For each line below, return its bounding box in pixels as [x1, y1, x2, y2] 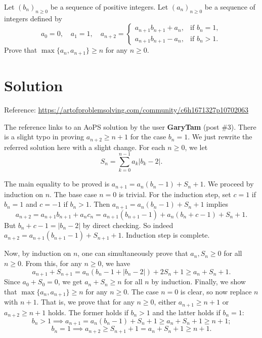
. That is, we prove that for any [36, 296, 135, 307]
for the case [130, 131, 166, 142]
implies [206, 199, 228, 209]
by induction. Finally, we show [151, 276, 246, 287]
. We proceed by [203, 178, 254, 189]
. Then [89, 199, 110, 209]
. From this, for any [21, 258, 82, 269]
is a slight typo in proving [4, 131, 84, 142]
